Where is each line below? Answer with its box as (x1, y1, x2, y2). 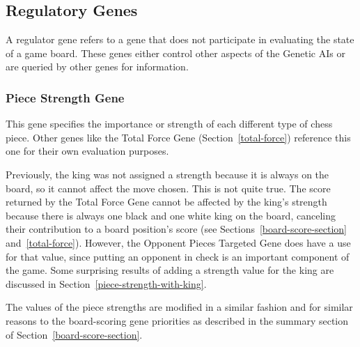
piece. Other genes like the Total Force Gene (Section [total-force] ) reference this (6, 130, 351, 144)
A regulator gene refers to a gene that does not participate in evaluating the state (6, 32, 354, 47)
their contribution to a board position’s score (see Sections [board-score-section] (6, 222, 347, 236)
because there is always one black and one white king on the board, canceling (6, 208, 336, 222)
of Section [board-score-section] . (6, 327, 143, 341)
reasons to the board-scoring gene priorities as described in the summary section (6, 313, 349, 327)
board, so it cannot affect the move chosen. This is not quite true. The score (6, 180, 331, 195)
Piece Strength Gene (6, 88, 125, 106)
